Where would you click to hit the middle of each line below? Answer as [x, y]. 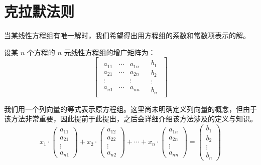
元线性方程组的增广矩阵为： [110, 52]
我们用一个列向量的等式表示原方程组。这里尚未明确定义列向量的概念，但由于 [130, 109]
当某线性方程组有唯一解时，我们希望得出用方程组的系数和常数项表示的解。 [127, 35]
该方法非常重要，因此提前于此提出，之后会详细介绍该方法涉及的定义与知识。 [130, 119]
